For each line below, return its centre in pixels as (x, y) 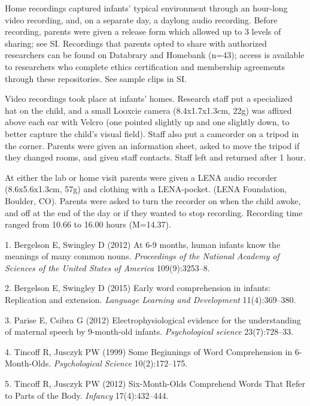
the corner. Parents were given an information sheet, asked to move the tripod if (152, 145)
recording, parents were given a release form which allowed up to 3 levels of (143, 31)
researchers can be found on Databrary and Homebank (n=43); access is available (155, 55)
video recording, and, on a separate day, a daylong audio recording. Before (141, 19)
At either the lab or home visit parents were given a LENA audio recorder (141, 177)
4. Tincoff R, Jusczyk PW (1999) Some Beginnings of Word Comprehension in (149, 351)
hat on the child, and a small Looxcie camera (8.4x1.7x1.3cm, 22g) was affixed (148, 110)
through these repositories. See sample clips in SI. (96, 78)
